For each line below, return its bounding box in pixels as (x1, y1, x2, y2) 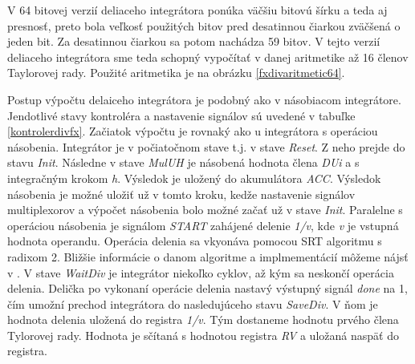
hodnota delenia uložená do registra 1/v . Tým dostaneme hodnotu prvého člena (7, 311, 399, 328)
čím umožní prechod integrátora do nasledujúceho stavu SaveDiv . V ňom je (7, 295, 378, 312)
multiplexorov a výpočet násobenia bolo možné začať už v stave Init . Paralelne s (7, 201, 403, 218)
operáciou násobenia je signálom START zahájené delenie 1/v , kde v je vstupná (7, 216, 399, 233)
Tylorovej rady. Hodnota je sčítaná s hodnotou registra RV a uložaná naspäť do (7, 326, 399, 343)
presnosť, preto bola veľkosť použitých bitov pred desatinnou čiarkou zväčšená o (7, 17, 401, 34)
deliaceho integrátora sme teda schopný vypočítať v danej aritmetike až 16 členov (7, 48, 409, 65)
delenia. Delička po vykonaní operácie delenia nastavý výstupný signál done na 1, (7, 280, 408, 297)
